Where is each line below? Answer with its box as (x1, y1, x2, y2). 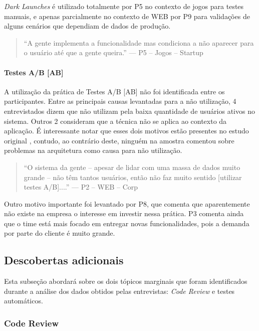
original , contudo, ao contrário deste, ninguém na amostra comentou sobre (4, 135, 234, 145)
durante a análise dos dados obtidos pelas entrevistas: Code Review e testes (4, 285, 235, 296)
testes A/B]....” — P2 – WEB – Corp (24, 182, 138, 192)
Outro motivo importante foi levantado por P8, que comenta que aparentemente (4, 198, 250, 209)
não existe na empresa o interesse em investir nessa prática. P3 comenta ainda (4, 208, 244, 219)
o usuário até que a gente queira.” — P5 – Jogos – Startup (24, 47, 203, 58)
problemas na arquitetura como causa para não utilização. (4, 145, 182, 155)
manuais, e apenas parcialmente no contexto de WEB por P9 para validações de (4, 11, 250, 21)
